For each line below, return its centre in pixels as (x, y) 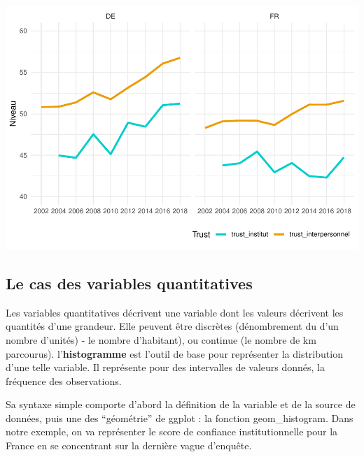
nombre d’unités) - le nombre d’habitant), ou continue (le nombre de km (161, 339)
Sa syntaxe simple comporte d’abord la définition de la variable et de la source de (181, 404)
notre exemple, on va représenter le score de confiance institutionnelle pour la (172, 431)
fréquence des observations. (64, 380)
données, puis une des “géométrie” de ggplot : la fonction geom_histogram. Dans (180, 418)
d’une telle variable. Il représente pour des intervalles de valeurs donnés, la (165, 367)
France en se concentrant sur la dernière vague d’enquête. (129, 445)
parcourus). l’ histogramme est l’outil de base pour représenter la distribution (174, 353)
